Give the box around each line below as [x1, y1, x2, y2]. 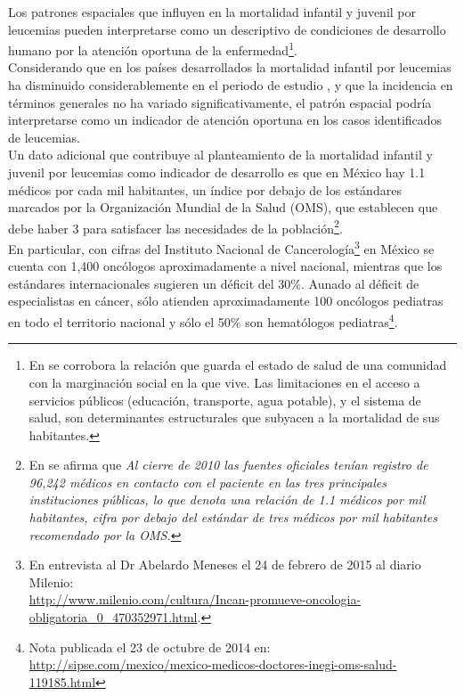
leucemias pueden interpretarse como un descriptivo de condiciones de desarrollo [8, 20, 446, 38]
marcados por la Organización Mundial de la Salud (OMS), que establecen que [8, 198, 438, 217]
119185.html [28, 672, 96, 691]
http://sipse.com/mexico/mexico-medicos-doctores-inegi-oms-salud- [28, 655, 397, 674]
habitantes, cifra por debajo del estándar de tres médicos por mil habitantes [28, 508, 438, 527]
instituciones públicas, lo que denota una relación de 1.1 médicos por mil [28, 490, 426, 509]
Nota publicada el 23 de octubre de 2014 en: [28, 637, 271, 656]
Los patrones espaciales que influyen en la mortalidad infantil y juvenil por [8, 3, 416, 20]
